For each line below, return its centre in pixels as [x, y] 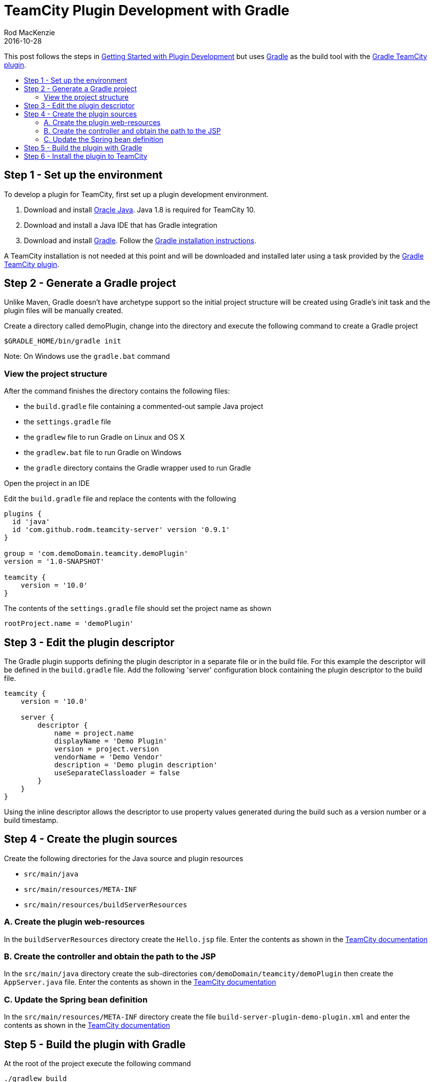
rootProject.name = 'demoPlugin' [69, 624]
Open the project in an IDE [47, 483]
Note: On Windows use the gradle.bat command [87, 356]
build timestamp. [31, 820]
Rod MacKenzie [30, 32]
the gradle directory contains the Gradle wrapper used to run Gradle [138, 468]
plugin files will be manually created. [64, 311]
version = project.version [107, 749]
